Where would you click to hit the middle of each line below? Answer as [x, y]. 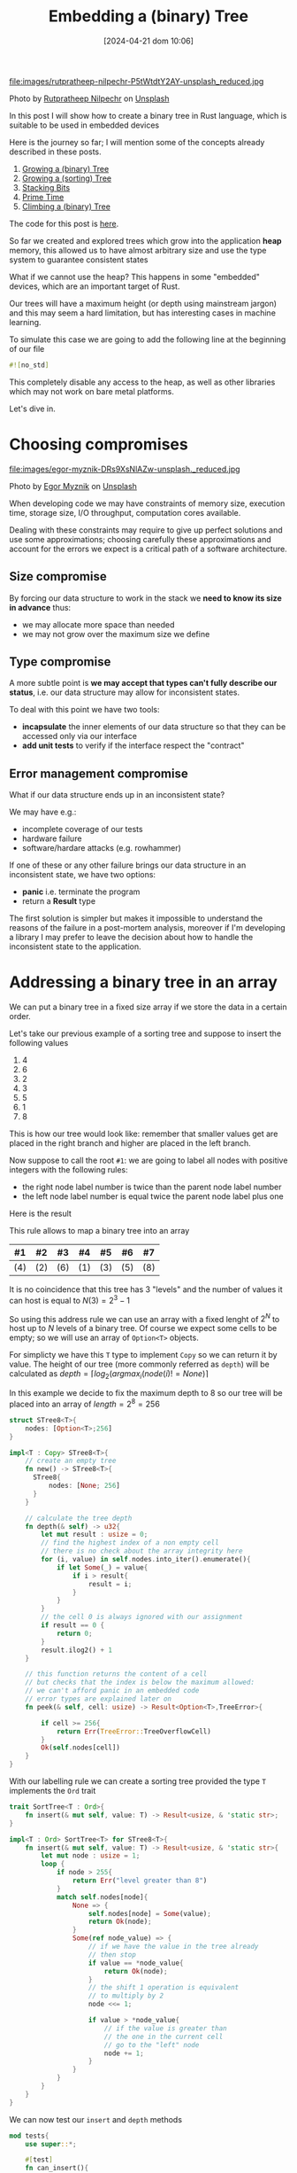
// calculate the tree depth [79, 1518]
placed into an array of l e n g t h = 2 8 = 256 [85, 1403]
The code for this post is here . [64, 223]
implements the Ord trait [53, 1791]
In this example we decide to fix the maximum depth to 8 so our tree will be [146, 1393]
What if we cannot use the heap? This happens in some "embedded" [135, 276]
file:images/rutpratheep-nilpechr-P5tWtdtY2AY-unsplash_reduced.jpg [137, 81]
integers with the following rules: [69, 1170]
